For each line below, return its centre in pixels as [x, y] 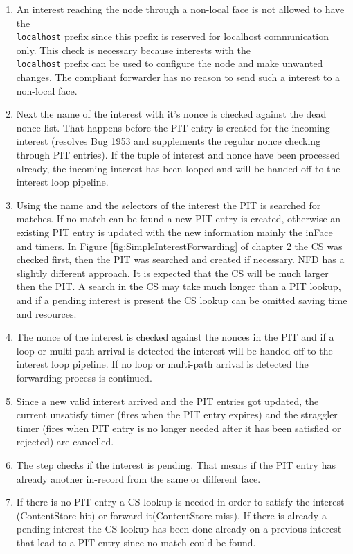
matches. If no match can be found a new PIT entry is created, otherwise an [179, 218]
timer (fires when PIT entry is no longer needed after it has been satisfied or [179, 428]
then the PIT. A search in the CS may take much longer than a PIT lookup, [179, 286]
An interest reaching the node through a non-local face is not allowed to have [180, 9]
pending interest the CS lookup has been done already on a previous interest [179, 529]
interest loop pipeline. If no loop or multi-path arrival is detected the [162, 364]
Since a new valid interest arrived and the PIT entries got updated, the [168, 401]
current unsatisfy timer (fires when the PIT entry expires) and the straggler [177, 414]
